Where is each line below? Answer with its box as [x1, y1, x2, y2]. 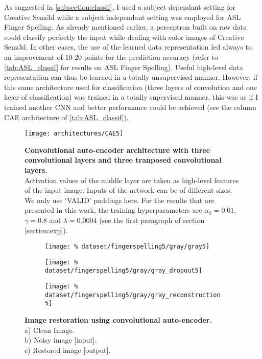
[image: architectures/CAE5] [25, 130, 124, 138]
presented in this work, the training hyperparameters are [25, 205, 202, 215]
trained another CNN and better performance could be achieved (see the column [4, 101, 256, 112]
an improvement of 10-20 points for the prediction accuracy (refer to [4, 51, 218, 62]
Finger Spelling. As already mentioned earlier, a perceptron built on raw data [4, 21, 247, 32]
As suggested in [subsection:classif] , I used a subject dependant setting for [4, 2, 236, 12]
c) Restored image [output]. [25, 344, 111, 355]
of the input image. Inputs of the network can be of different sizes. [25, 185, 232, 195]
